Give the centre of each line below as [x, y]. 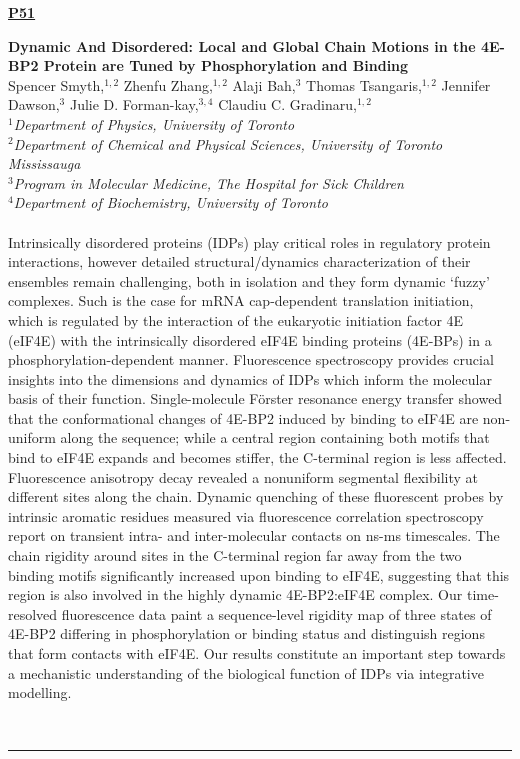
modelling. [40, 692]
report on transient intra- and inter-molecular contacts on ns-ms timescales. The [254, 535]
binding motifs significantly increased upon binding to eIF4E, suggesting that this [259, 574]
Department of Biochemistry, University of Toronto [170, 202]
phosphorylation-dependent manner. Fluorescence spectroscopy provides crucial [251, 359]
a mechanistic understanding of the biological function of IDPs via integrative [246, 672]
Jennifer [466, 84]
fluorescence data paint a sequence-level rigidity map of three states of [276, 613]
